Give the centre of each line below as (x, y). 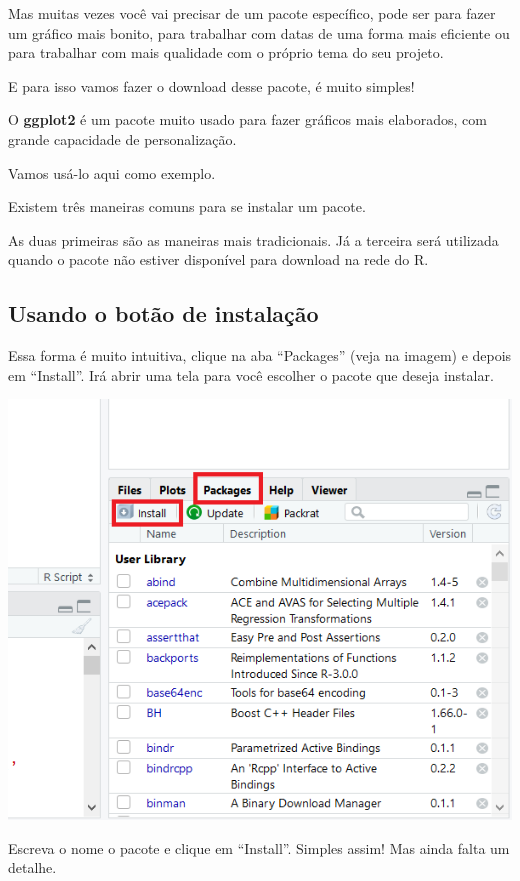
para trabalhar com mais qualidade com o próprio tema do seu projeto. (226, 52)
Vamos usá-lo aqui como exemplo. (112, 172)
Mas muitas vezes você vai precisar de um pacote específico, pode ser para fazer (252, 13)
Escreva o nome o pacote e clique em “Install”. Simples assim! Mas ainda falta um (259, 847)
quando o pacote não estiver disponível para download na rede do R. (218, 259)
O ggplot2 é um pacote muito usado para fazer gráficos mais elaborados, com (247, 119)
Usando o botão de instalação (163, 313)
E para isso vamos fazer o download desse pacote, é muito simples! (211, 85)
